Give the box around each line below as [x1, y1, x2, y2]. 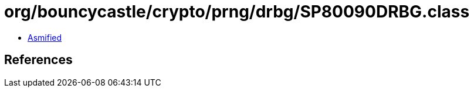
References [4, 52, 73, 68]
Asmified [28, 32, 62, 43]
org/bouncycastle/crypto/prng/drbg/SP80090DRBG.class [4, 2, 470, 22]
